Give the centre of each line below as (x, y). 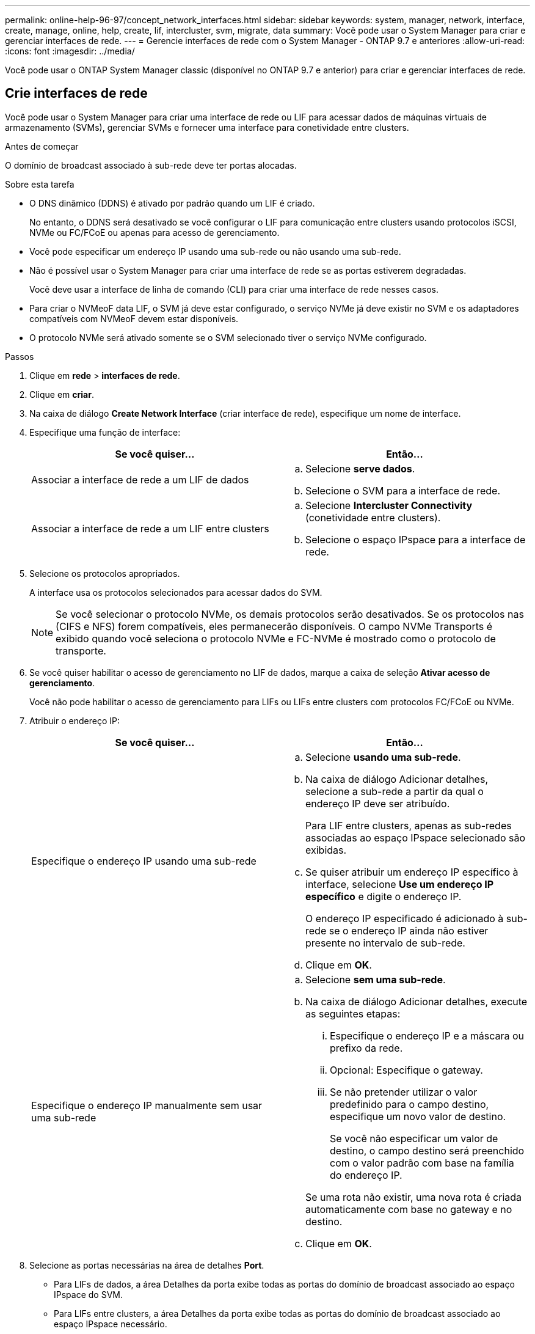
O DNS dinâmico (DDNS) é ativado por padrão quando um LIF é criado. (172, 203)
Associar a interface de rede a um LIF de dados (140, 479)
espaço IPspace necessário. (111, 1324)
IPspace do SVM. (88, 1294)
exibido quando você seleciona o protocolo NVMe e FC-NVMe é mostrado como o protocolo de (276, 638)
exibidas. (326, 850)
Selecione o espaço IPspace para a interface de (416, 539)
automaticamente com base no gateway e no (409, 1209)
